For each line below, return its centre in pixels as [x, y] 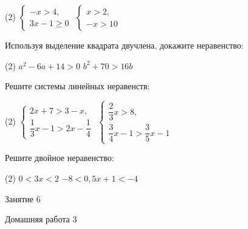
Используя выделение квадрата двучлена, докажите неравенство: [124, 45]
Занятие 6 [23, 198]
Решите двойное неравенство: [60, 158]
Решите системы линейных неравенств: [77, 86]
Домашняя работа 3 [41, 219]
